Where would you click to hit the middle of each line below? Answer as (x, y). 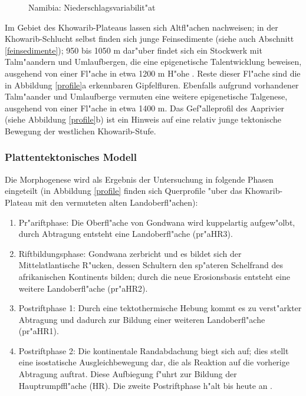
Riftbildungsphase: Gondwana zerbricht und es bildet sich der (130, 253)
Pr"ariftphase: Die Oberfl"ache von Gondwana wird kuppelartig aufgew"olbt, (157, 222)
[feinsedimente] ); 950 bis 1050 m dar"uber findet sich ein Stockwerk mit (134, 50)
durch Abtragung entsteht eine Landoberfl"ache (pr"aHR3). (126, 234)
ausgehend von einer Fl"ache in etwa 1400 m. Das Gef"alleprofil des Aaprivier (145, 108)
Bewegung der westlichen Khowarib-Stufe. (80, 131)
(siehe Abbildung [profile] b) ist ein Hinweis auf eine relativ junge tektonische (143, 119)
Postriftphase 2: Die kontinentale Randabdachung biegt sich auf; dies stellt (154, 350)
